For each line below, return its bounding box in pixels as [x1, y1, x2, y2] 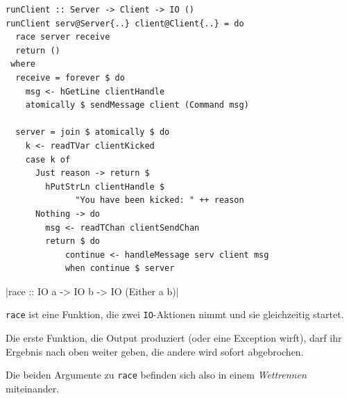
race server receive [15, 32, 110, 42]
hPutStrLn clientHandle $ [45, 181, 165, 192]
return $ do [45, 236, 101, 247]
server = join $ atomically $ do [15, 127, 170, 138]
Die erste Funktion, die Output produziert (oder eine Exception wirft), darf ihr [6, 331, 342, 345]
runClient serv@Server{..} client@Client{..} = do [6, 18, 244, 28]
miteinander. [6, 381, 60, 395]
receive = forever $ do [15, 72, 125, 83]
